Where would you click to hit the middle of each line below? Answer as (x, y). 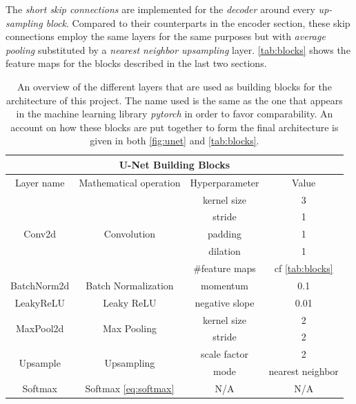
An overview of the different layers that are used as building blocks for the (174, 86)
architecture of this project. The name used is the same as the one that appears (174, 100)
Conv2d (40, 234)
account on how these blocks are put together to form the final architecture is (175, 127)
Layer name (40, 182)
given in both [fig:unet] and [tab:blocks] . (175, 141)
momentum (225, 285)
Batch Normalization (130, 285)
